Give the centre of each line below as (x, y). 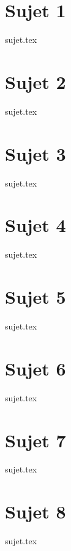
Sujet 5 (35, 297)
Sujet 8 (35, 511)
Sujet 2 (35, 81)
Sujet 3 (35, 153)
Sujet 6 (35, 368)
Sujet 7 (35, 440)
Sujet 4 (35, 225)
